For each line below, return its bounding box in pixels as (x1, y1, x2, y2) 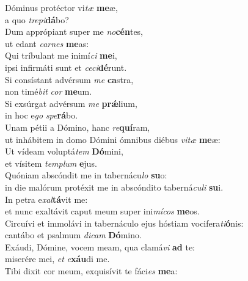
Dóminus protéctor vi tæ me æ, (5, 1, 118, 13)
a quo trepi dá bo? (5, 13, 69, 26)
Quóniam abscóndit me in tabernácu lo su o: (5, 169, 167, 181)
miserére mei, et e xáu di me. (5, 252, 110, 265)
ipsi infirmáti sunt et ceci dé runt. (5, 60, 127, 73)
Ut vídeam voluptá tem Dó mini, (5, 145, 123, 158)
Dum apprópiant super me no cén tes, (5, 25, 144, 38)
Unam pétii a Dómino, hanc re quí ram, (5, 120, 150, 133)
